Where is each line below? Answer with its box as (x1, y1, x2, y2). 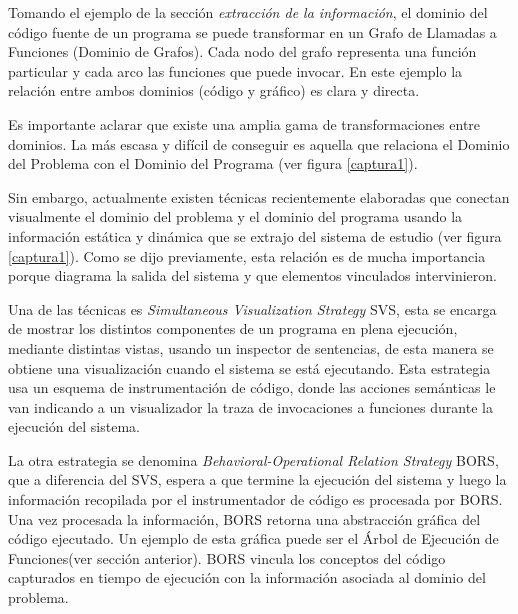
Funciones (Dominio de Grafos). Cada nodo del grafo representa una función (8, 41, 477, 62)
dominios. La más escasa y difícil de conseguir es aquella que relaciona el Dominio (8, 133, 510, 154)
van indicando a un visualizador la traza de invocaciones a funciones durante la (8, 396, 493, 417)
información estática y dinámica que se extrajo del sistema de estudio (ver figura (8, 225, 502, 246)
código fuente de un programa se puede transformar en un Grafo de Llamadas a (8, 21, 497, 42)
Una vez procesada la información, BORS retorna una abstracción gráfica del (8, 508, 481, 529)
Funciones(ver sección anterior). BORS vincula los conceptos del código (8, 547, 446, 568)
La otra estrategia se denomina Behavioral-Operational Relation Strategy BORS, (8, 449, 499, 470)
